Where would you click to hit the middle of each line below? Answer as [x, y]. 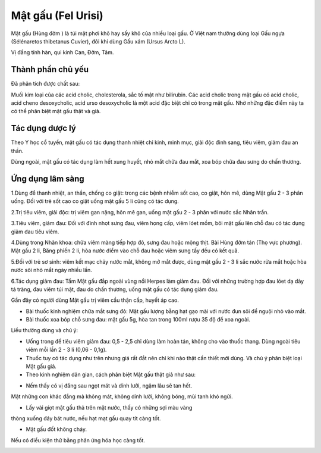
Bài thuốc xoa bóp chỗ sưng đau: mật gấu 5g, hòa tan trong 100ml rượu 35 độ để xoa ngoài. [138, 320]
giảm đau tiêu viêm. [35, 232]
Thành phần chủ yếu [50, 69]
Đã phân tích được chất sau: [45, 84]
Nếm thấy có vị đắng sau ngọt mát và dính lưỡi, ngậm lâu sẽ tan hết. [109, 385]
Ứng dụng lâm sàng [48, 179]
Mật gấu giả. [41, 367]
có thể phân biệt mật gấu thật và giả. [56, 111]
